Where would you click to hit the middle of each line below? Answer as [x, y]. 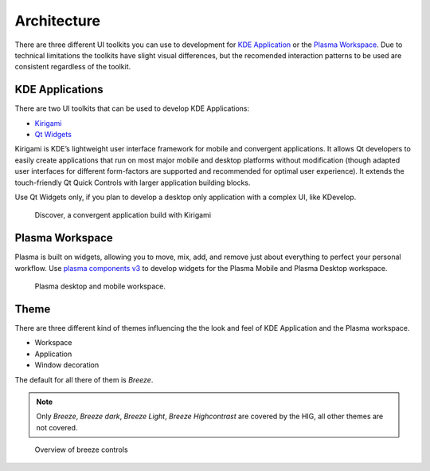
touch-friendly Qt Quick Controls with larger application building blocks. [133, 183]
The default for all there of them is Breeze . [84, 379]
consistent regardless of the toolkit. [73, 67]
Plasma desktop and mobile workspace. [100, 286]
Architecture [58, 21]
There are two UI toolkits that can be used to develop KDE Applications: [132, 108]
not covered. [57, 427]
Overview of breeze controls [81, 449]
